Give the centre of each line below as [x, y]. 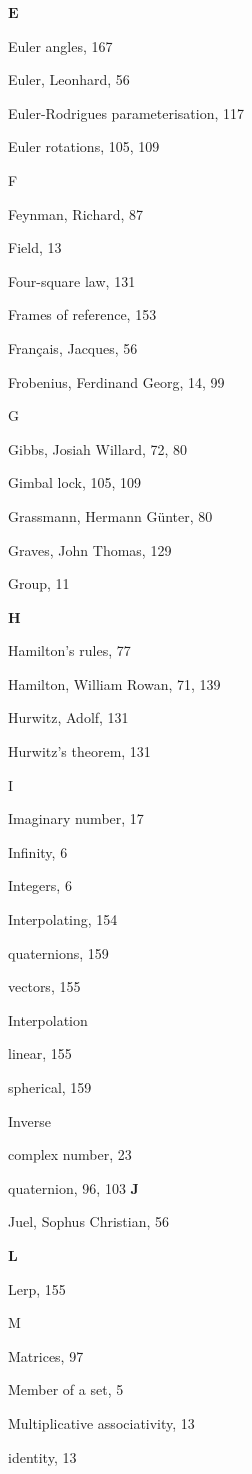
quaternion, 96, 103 [67, 1187]
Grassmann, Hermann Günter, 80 [110, 515]
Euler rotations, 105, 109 [84, 146]
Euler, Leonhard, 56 [69, 79]
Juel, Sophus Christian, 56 [89, 1221]
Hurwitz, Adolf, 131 [68, 717]
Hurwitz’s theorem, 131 [79, 751]
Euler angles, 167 [60, 45]
